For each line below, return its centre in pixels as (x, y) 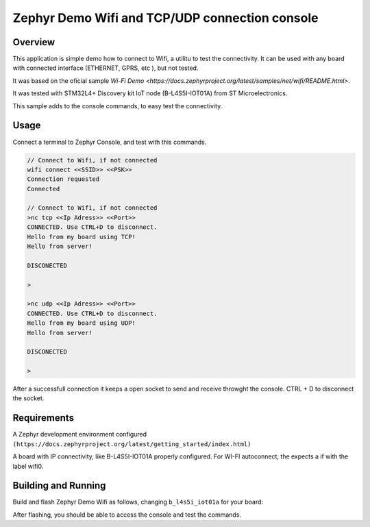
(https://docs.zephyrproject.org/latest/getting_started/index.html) (132, 444)
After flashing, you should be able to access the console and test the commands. (127, 515)
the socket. (28, 398)
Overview (34, 42)
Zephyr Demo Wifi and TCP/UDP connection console (165, 18)
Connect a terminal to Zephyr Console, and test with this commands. (110, 142)
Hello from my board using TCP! (82, 237)
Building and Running (59, 486)
